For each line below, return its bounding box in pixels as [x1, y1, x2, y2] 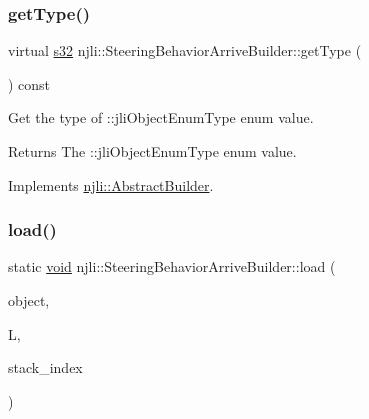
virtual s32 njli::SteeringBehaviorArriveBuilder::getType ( [8, 40, 362, 61]
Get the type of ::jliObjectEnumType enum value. [8, 107, 314, 128]
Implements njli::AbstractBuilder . [8, 174, 214, 195]
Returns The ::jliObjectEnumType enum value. [8, 141, 297, 161]
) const [8, 73, 51, 94]
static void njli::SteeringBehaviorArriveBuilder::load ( [8, 256, 336, 277]
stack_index [8, 357, 83, 378]
